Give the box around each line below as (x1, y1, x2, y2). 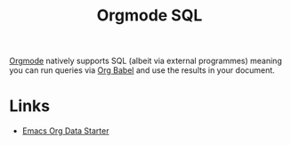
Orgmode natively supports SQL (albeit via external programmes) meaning (9, 55, 282, 67)
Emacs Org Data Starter (21, 125, 109, 136)
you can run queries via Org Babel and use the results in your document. (9, 65, 276, 76)
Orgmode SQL (96, 5, 203, 26)
